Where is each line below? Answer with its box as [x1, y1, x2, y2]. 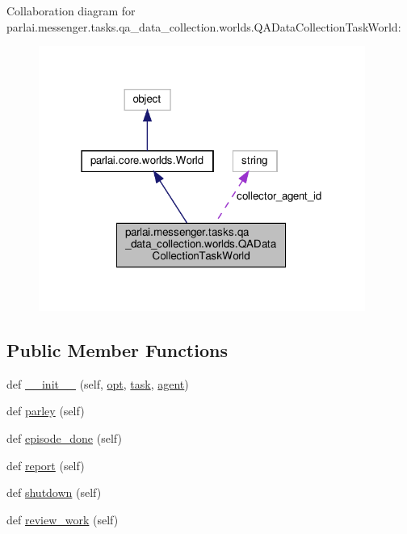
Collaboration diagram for [6, 2, 136, 19]
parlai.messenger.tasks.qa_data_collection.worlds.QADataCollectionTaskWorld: [6, 18, 401, 35]
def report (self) [6, 456, 85, 473]
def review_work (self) [6, 511, 119, 528]
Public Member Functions [6, 338, 228, 363]
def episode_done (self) [6, 430, 122, 447]
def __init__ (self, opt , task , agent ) [6, 375, 189, 392]
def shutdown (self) [6, 484, 102, 501]
